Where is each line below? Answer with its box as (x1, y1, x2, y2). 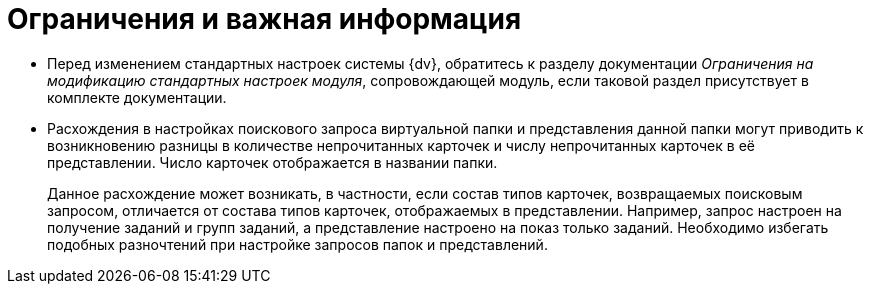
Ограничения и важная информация (7, 2, 522, 36)
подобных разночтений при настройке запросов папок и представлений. (47, 235, 548, 253)
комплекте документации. (47, 88, 227, 106)
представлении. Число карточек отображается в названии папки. (47, 153, 498, 171)
